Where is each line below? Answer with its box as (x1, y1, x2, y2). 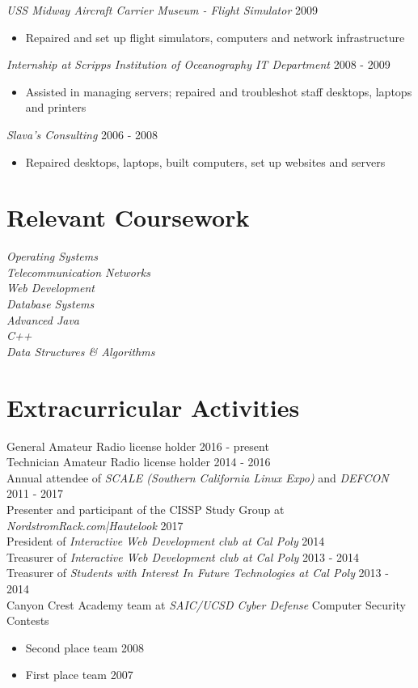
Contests (6, 612, 49, 629)
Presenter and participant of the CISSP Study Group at (6, 500, 285, 517)
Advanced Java (6, 311, 80, 328)
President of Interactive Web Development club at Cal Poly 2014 (6, 533, 325, 550)
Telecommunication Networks (6, 263, 151, 280)
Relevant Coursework (6, 201, 250, 234)
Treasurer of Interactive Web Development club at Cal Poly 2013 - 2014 (6, 548, 360, 565)
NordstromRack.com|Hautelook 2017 (6, 516, 184, 533)
